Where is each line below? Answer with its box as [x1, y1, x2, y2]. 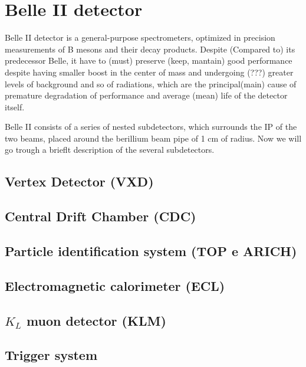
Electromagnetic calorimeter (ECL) [5, 276, 225, 294]
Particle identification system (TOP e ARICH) [5, 242, 297, 260]
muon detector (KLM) [27, 311, 166, 329]
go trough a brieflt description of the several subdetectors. [5, 143, 215, 156]
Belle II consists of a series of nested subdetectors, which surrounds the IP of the [5, 120, 297, 133]
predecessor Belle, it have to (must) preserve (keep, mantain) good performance [5, 54, 292, 67]
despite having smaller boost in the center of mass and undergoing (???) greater [5, 65, 294, 78]
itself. [5, 100, 25, 113]
